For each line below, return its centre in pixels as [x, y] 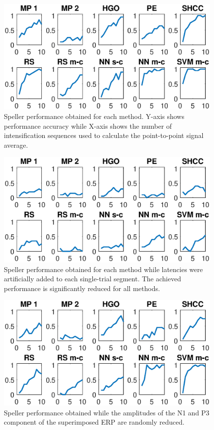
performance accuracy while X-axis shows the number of [88, 126]
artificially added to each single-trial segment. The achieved [93, 279]
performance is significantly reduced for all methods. [82, 288]
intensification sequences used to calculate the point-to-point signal [104, 135]
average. [16, 145]
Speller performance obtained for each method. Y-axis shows [94, 116]
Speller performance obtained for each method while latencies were [103, 269]
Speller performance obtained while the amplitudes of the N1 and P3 [107, 412]
